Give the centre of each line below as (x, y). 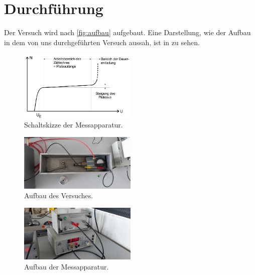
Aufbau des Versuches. (59, 195)
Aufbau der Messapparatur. (67, 266)
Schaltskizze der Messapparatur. (74, 125)
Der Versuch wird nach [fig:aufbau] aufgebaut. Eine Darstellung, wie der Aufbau (127, 32)
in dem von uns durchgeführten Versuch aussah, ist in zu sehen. (102, 42)
